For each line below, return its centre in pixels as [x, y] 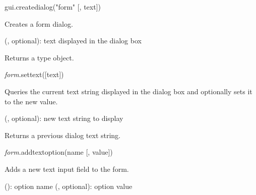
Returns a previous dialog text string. [63, 135]
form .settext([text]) [34, 74]
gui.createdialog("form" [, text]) [53, 7]
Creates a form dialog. [39, 23]
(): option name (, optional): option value [69, 186]
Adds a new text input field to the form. [67, 169]
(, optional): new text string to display [64, 118]
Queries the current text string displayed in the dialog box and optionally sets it [129, 91]
